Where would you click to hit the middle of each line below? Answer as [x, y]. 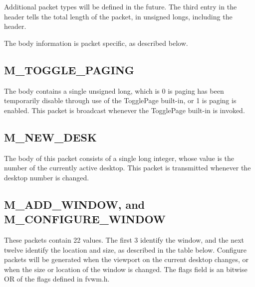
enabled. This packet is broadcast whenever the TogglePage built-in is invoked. [125, 110]
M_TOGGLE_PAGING [69, 70]
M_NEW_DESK [50, 137]
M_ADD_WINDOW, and [75, 204]
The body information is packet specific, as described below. [96, 43]
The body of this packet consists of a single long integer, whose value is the [119, 158]
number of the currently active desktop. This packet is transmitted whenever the [127, 168]
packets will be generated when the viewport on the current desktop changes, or [127, 259]
